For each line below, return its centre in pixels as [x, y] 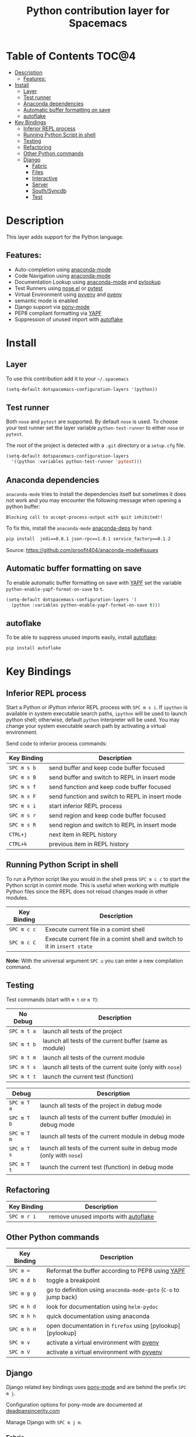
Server [40, 184]
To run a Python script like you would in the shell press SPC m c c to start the [98, 879]
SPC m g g [22, 1294]
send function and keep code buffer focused [110, 787]
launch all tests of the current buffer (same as [105, 1040]
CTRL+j [18, 835]
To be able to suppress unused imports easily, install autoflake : [82, 638]
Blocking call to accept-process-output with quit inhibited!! [85, 517]
